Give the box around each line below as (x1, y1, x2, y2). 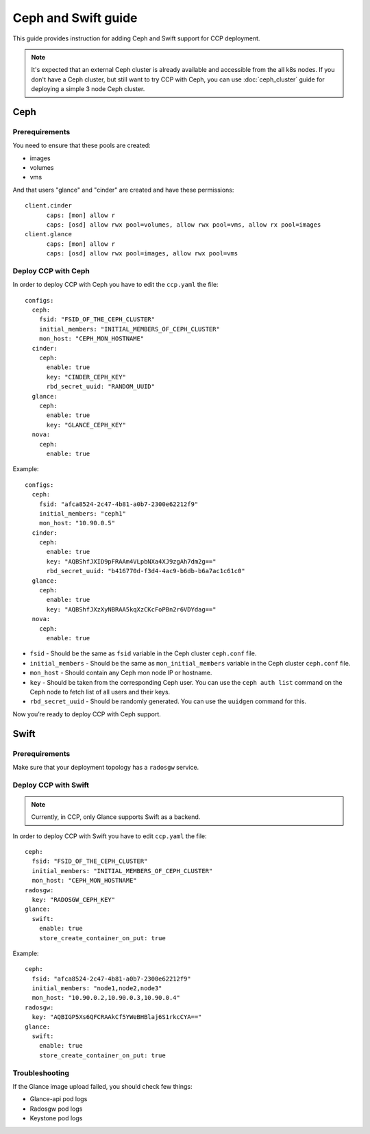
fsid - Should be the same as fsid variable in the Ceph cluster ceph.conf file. (29, 649, 257, 657)
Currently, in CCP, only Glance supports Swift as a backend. (31, 813, 201, 821)
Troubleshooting (12, 1068, 70, 1078)
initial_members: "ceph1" (38, 509, 127, 517)
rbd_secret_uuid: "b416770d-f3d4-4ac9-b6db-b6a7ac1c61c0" (46, 567, 246, 575)
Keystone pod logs (29, 1114, 83, 1122)
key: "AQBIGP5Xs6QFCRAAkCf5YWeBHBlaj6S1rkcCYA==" (32, 1013, 202, 1021)
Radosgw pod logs (29, 1105, 83, 1113)
